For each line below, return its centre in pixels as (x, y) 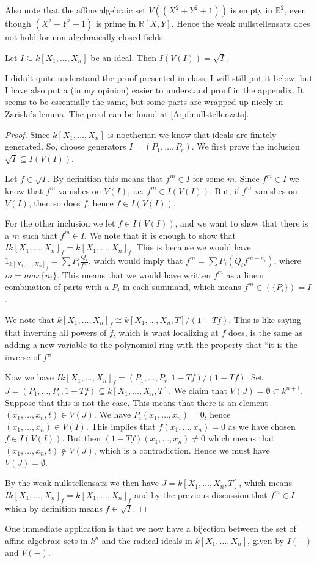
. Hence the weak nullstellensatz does (241, 23)
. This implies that (121, 426)
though (18, 23)
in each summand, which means (182, 287)
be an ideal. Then (123, 57)
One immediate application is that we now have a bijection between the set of (151, 528)
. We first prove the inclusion (246, 146)
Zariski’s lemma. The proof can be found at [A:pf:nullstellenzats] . (127, 113)
